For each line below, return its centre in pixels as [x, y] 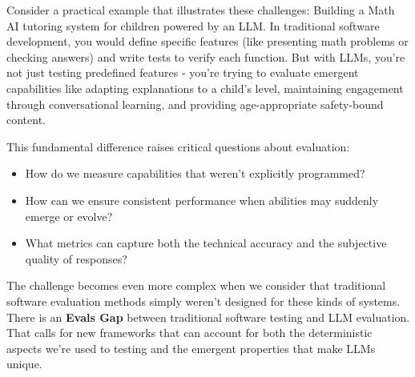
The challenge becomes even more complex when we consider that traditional [196, 285]
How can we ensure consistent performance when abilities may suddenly [202, 200]
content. [26, 120]
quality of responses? [76, 258]
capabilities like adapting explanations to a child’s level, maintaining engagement [205, 88]
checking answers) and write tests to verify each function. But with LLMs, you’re [206, 56]
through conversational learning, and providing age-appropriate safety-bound [195, 104]
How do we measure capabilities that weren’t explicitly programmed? [195, 173]
